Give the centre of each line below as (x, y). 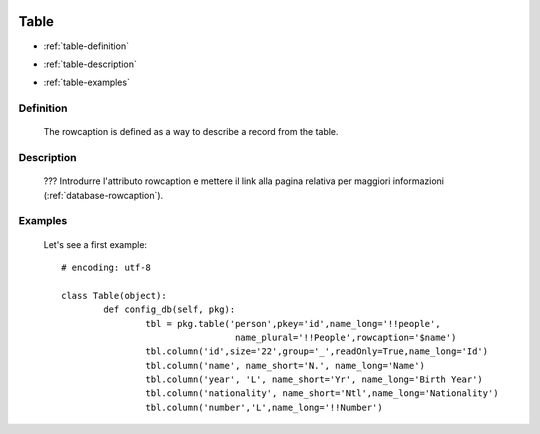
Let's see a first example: (95, 244)
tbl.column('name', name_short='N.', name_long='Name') (285, 365)
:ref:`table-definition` (86, 46)
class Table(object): (114, 295)
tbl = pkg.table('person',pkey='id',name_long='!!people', (293, 323)
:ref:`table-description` (90, 64)
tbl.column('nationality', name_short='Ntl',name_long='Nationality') (322, 393)
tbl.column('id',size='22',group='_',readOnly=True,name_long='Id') (317, 351)
